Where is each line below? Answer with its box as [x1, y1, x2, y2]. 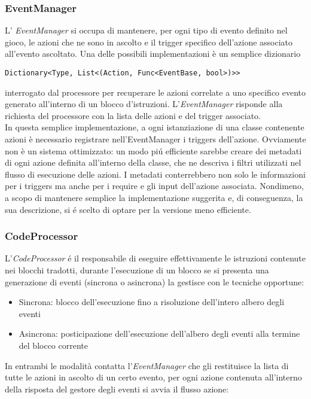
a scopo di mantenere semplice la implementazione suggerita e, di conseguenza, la [5, 191, 303, 203]
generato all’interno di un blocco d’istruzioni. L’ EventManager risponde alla [5, 98, 283, 110]
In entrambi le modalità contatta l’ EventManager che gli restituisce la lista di [5, 359, 289, 371]
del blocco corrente [19, 339, 88, 351]
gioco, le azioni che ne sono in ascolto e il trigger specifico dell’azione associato [5, 35, 293, 48]
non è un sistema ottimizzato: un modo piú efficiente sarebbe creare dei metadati [5, 144, 302, 157]
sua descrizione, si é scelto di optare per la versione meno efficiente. [5, 203, 251, 215]
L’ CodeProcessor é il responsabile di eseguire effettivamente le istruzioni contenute [5, 252, 306, 264]
